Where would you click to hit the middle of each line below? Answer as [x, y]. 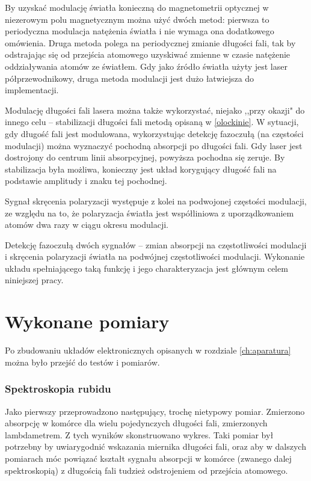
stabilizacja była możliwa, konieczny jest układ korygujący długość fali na [141, 169]
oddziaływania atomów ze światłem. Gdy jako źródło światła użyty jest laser [146, 66]
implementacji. [32, 90]
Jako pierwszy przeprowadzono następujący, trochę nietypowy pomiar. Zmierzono [155, 411]
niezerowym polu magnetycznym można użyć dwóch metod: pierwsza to [137, 19]
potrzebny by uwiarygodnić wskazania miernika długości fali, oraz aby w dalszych [155, 446]
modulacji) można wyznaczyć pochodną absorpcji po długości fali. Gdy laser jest [154, 145]
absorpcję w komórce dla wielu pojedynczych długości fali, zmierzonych [136, 423]
